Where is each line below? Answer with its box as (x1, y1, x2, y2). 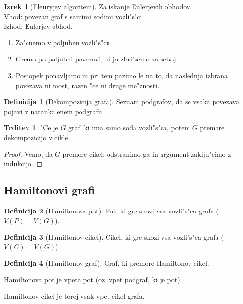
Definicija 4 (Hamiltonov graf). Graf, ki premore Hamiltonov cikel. (4, 258, 209, 268)
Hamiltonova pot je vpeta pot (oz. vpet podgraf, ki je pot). (4, 274, 182, 284)
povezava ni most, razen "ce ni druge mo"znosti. (15, 80, 160, 90)
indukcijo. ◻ (4, 158, 43, 169)
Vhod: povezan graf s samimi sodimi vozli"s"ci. (4, 11, 144, 21)
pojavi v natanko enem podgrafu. (4, 106, 104, 116)
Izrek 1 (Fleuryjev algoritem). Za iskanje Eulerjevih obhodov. (4, 1, 192, 11)
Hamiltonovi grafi (4, 182, 95, 198)
